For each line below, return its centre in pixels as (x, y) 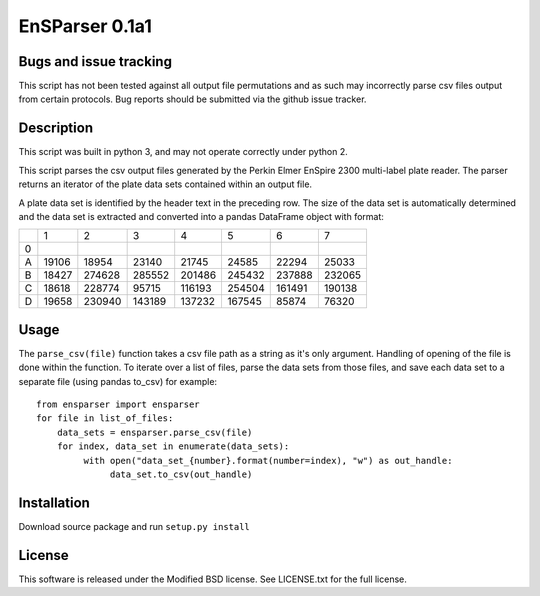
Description (56, 128)
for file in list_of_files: (105, 418)
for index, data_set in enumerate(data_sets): (173, 446)
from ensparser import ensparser (118, 404)
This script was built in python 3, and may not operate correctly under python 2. (183, 152)
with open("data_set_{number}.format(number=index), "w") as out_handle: (268, 460)
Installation (54, 502)
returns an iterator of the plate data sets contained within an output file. (165, 184)
